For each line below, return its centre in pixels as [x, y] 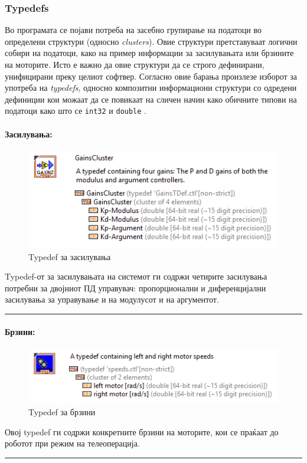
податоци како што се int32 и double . [76, 111]
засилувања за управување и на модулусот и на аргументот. [112, 299]
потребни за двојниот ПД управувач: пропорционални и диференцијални [135, 288]
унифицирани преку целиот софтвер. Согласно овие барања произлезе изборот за [151, 76]
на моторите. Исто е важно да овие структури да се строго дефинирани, [135, 64]
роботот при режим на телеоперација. [72, 443]
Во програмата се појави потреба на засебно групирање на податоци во [133, 30]
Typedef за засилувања [70, 256]
